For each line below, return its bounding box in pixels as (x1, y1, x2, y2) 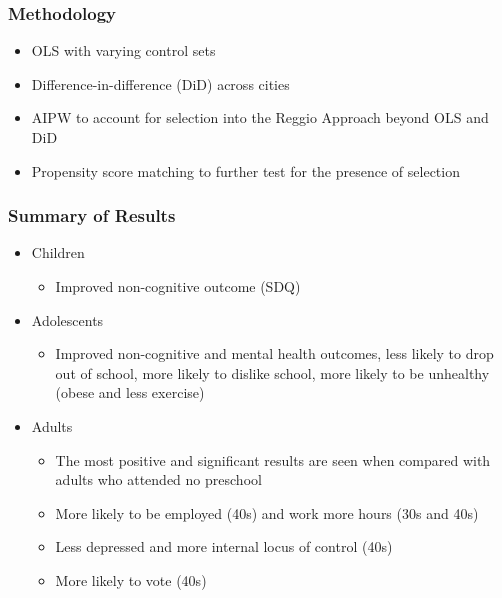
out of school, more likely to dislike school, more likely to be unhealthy (55, 362, 490, 383)
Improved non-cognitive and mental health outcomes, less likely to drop (55, 343, 494, 364)
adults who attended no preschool (55, 469, 262, 490)
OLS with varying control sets (31, 40, 216, 61)
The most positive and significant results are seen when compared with (55, 449, 491, 470)
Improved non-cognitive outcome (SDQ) (55, 276, 301, 296)
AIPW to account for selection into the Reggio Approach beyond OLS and (31, 107, 489, 128)
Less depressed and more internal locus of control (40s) (55, 536, 393, 557)
